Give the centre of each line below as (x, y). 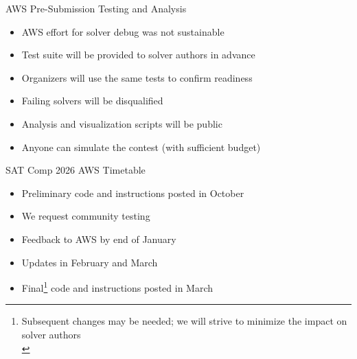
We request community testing (86, 216)
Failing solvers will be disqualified (92, 101)
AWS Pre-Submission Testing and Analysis (96, 8)
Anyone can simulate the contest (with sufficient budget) (141, 147)
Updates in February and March (90, 262)
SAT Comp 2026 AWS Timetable (76, 170)
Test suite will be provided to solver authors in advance (138, 55)
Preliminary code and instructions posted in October (133, 193)
